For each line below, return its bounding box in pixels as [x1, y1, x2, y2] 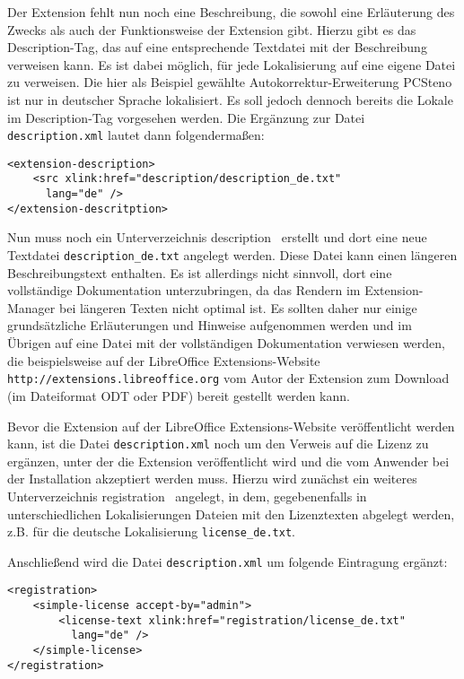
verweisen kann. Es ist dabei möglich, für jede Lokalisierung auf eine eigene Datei [7, 55, 456, 74]
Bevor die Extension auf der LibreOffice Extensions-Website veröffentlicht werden [7, 416, 455, 435]
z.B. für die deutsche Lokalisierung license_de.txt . [7, 522, 295, 541]
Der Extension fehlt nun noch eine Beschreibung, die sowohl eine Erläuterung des [7, 3, 455, 21]
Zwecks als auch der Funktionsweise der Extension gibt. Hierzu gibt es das [7, 20, 416, 39]
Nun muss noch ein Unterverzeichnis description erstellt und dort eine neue [7, 228, 427, 247]
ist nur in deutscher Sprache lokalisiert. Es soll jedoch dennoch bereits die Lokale [7, 90, 453, 109]
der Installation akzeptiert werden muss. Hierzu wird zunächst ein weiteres [7, 469, 417, 488]
